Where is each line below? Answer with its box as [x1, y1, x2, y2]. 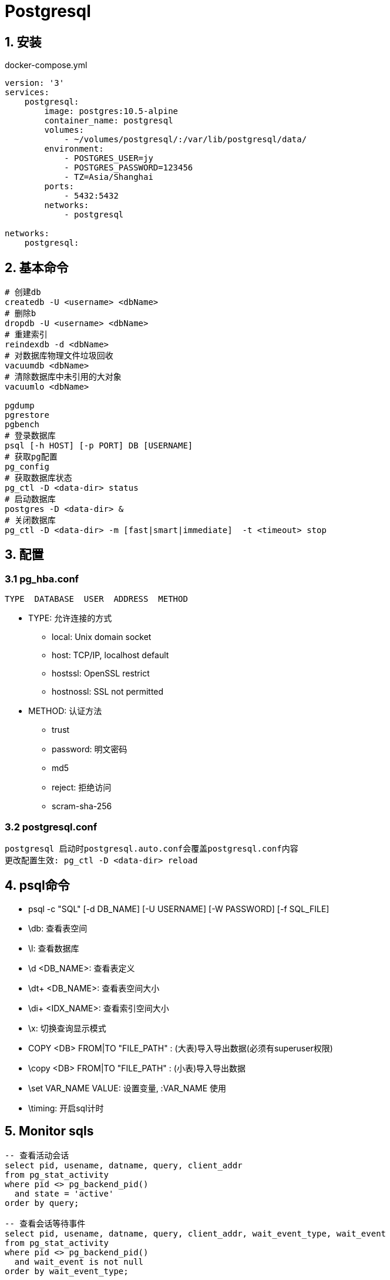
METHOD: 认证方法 [28, 706, 102, 716]
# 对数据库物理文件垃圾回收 [5, 351, 113, 361]
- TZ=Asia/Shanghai [64, 172, 153, 182]
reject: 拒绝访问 [52, 782, 112, 793]
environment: [44, 144, 104, 154]
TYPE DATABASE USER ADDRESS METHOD [5, 594, 188, 604]
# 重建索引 [5, 330, 48, 340]
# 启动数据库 [5, 494, 56, 504]
